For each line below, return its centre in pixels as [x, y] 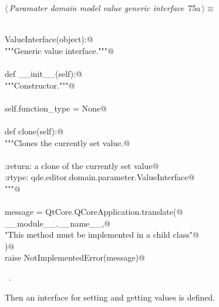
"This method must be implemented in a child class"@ [102, 235]
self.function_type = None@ [56, 108]
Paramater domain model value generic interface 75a [105, 8]
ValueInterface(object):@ [49, 39]
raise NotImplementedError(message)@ [75, 257]
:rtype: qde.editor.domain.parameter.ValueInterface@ [100, 177]
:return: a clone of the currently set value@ [82, 165]
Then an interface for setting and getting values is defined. [110, 297]
